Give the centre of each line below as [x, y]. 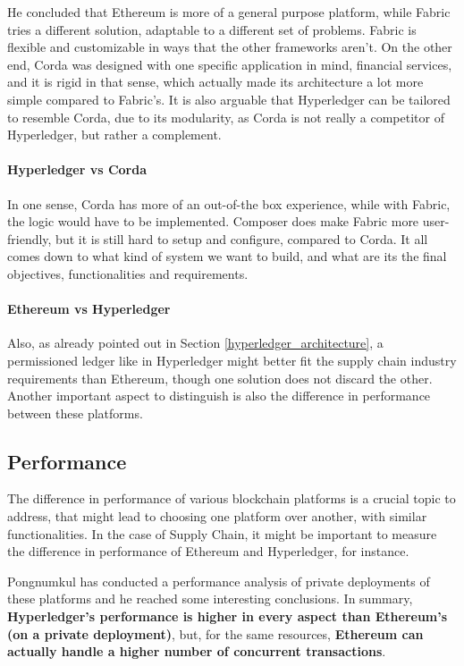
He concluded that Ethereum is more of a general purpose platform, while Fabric [229, 12]
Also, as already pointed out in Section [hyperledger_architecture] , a [195, 343]
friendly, [30, 238]
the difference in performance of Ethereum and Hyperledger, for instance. [208, 551]
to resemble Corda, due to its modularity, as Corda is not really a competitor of [226, 117]
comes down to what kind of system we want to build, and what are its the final [227, 256]
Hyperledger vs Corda [77, 169]
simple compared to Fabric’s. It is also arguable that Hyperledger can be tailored [229, 99]
